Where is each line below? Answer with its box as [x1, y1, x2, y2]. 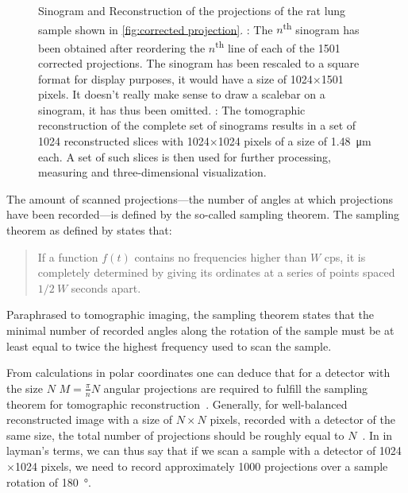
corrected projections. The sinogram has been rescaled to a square [38, 55, 360, 72]
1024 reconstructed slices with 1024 [38, 133, 210, 149]
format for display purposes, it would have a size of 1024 [38, 70, 313, 87]
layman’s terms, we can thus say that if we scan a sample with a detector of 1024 [6, 442, 402, 459]
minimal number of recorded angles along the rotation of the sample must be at [6, 322, 395, 338]
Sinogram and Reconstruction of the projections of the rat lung [38, 2, 346, 18]
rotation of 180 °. [6, 473, 91, 490]
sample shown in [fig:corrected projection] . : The [38, 21, 273, 37]
